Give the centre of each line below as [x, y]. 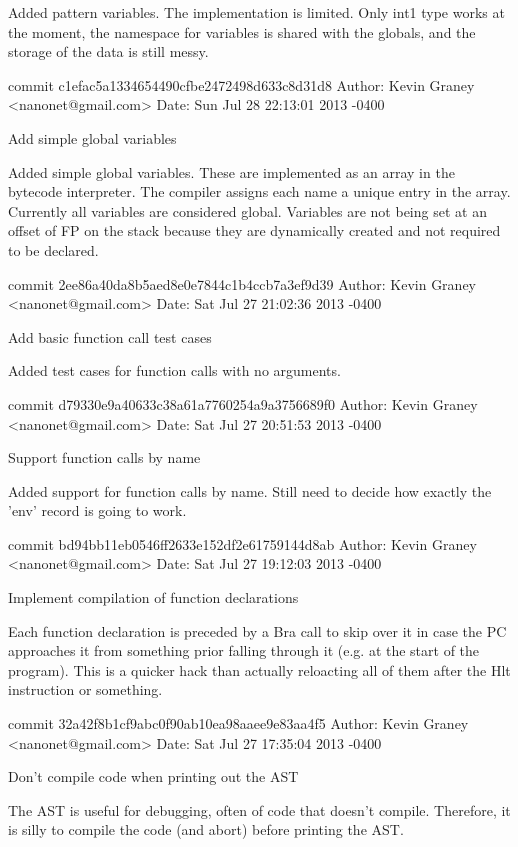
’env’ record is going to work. [97, 510]
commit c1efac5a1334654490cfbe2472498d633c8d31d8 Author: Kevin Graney [241, 84]
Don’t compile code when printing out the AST [153, 776]
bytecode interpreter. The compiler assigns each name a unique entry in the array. [259, 191]
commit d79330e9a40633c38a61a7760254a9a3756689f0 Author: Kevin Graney [243, 403]
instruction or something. [85, 689]
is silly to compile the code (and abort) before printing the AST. [206, 829]
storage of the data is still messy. [108, 51]
